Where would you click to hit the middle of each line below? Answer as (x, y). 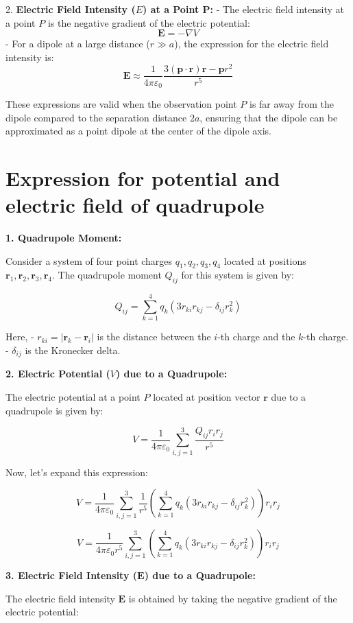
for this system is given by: (238, 275)
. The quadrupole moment (107, 275)
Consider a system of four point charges (89, 260)
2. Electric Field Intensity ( (71, 9)
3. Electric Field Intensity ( (72, 575)
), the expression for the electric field (252, 44)
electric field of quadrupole (135, 205)
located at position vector (207, 397)
